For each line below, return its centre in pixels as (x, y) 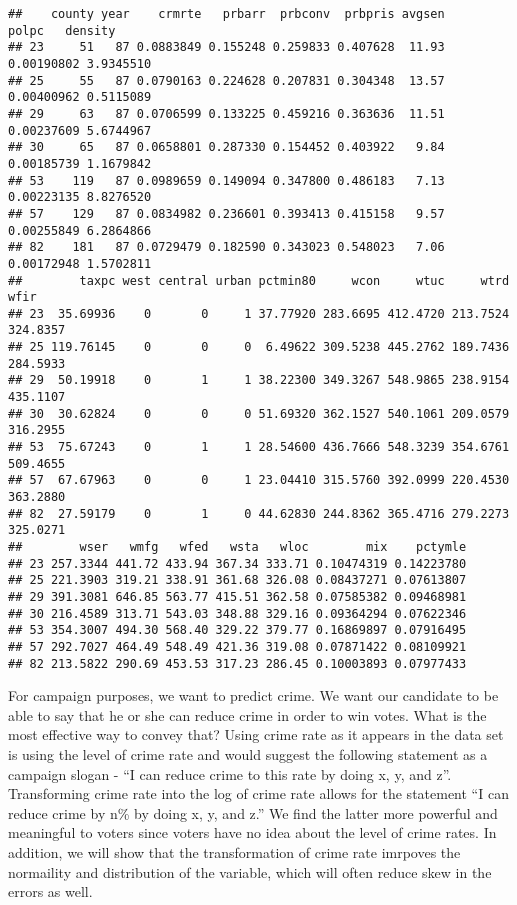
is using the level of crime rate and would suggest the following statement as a (248, 754)
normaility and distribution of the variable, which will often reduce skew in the (250, 871)
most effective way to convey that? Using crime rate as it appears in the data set (256, 734)
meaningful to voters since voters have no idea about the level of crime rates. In (252, 832)
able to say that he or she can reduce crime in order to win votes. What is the (247, 714)
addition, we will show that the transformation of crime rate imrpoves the (234, 852)
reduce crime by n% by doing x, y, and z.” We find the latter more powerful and (253, 812)
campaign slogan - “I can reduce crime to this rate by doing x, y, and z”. (230, 773)
